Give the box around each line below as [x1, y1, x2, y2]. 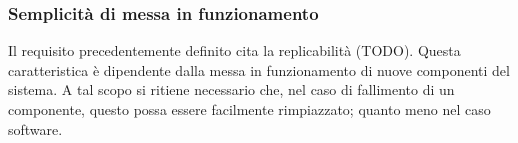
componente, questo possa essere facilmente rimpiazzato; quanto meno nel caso [8, 99, 491, 119]
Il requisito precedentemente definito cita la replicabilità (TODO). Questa [8, 40, 461, 61]
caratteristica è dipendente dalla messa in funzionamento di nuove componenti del [8, 59, 510, 80]
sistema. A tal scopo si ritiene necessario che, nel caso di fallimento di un [8, 79, 455, 100]
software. [8, 118, 63, 139]
